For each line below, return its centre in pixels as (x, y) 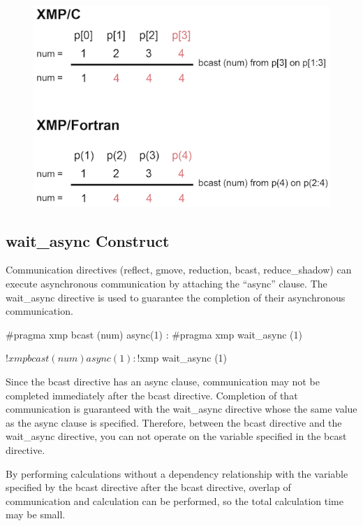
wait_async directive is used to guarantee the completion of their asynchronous (176, 297)
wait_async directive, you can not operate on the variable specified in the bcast (176, 436)
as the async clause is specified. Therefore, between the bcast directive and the (174, 422)
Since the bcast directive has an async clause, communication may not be (163, 381)
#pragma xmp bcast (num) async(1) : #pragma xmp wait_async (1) (154, 334)
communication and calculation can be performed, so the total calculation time (175, 500)
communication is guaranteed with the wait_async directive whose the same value (181, 409)
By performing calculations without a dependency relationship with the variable (177, 473)
